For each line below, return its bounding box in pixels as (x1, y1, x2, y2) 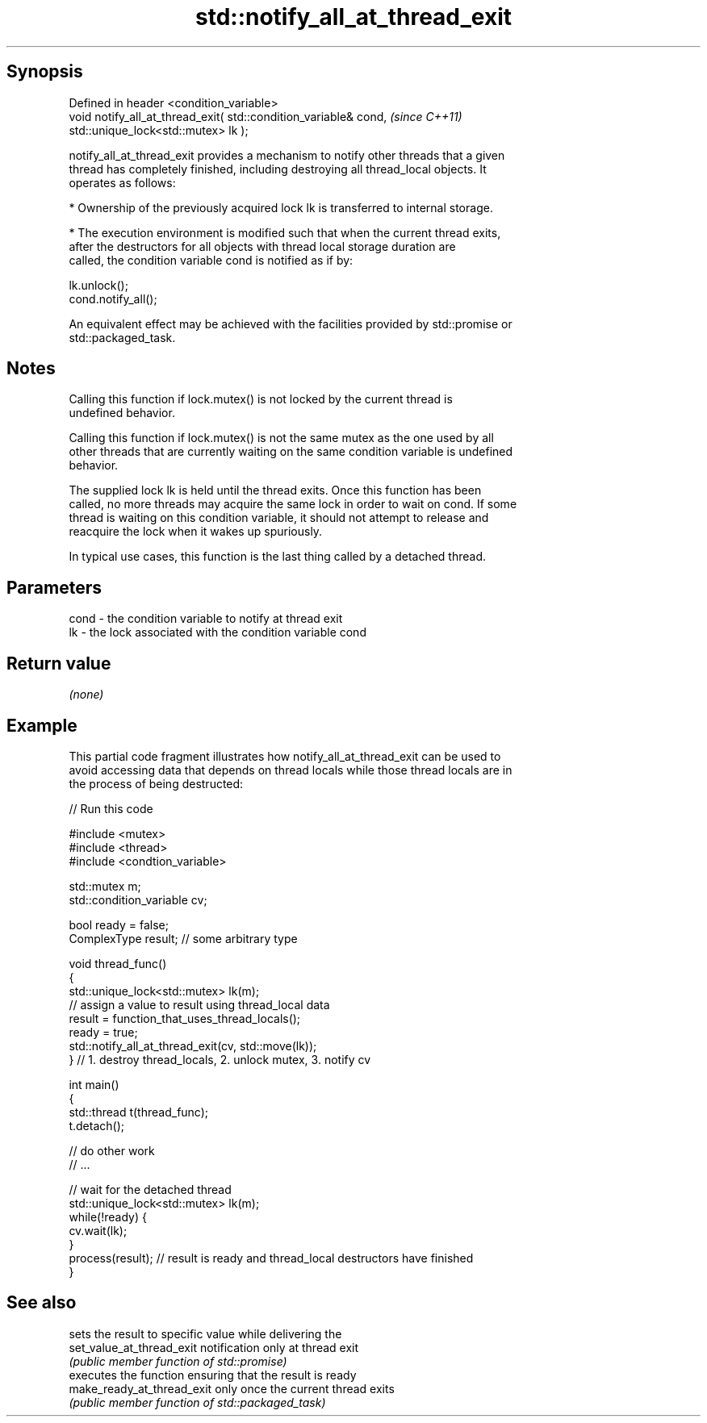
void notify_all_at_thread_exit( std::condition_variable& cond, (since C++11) (69, 109, 462, 123)
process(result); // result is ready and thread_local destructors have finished (69, 1250, 474, 1265)
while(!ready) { (69, 1209, 147, 1224)
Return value (6, 653, 111, 674)
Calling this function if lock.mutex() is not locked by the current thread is (69, 392, 453, 407)
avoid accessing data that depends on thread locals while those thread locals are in (69, 762, 512, 777)
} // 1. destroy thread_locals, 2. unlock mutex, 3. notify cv (69, 1052, 371, 1066)
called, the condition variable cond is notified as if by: (69, 252, 353, 267)
